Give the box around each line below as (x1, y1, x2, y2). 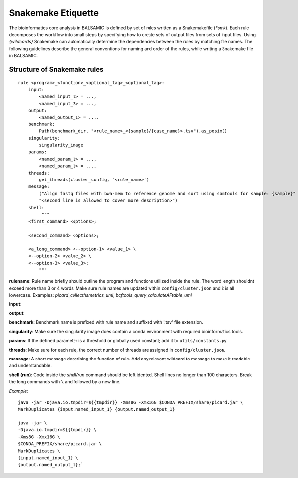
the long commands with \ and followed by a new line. (9, 379, 121, 385)
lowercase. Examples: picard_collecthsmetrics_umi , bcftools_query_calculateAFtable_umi (9, 292, 192, 298)
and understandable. (9, 362, 52, 369)
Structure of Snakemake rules (9, 65, 104, 74)
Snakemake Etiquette (9, 7, 99, 18)
